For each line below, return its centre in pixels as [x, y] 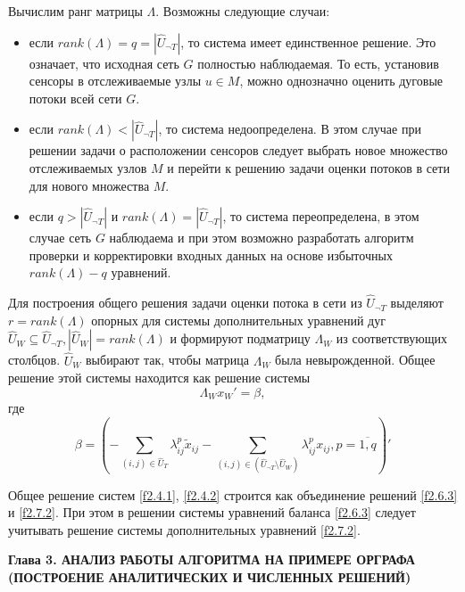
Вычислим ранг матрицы [75, 11]
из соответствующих [391, 338]
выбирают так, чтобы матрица [167, 360]
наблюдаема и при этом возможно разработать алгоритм [262, 238]
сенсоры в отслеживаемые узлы [115, 81]
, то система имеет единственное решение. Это [308, 41]
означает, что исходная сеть [104, 63]
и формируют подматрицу [240, 338]
